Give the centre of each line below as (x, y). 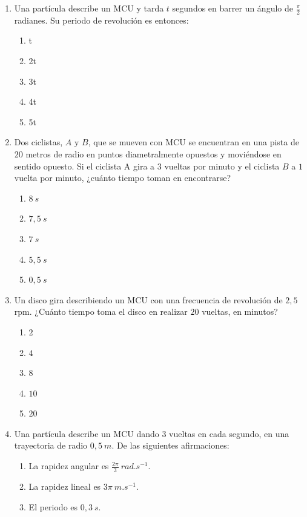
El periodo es (53, 506)
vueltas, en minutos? (240, 311)
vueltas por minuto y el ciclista (222, 166)
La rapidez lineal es (65, 486)
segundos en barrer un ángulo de (233, 8)
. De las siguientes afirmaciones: (170, 445)
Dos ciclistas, (38, 142)
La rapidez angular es (69, 466)
